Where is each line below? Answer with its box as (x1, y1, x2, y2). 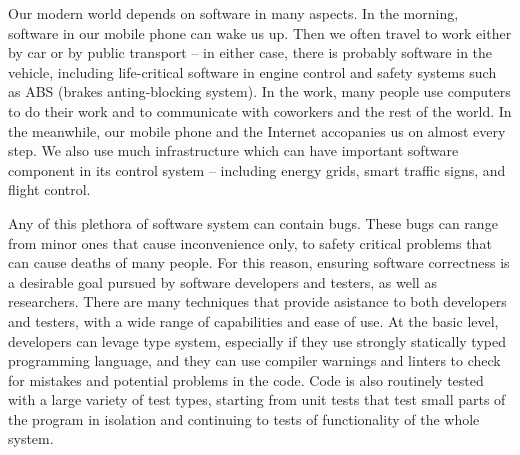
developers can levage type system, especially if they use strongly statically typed (8, 330, 506, 351)
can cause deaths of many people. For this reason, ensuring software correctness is (8, 252, 510, 273)
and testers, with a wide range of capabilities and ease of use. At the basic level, (8, 310, 499, 331)
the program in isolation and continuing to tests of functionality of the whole (8, 408, 480, 429)
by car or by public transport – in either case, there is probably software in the (8, 42, 493, 63)
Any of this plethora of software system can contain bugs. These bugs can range (8, 212, 498, 233)
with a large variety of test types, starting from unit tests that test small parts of (8, 389, 506, 410)
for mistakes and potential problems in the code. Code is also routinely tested (8, 369, 484, 390)
